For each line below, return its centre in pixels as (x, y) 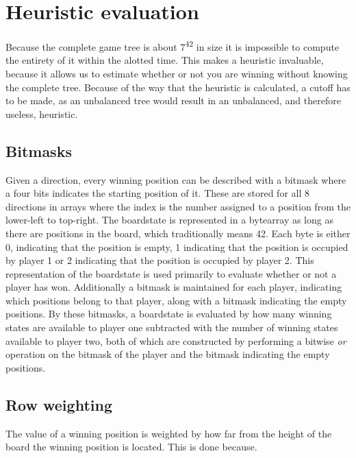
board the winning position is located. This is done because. (131, 447)
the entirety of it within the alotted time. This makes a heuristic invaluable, (165, 60)
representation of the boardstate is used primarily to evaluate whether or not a (171, 273)
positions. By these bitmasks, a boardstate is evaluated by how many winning (169, 314)
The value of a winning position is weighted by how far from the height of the (169, 433)
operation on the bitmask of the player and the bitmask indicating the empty (168, 354)
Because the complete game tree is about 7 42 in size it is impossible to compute (173, 46)
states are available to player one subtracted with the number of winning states (172, 327)
